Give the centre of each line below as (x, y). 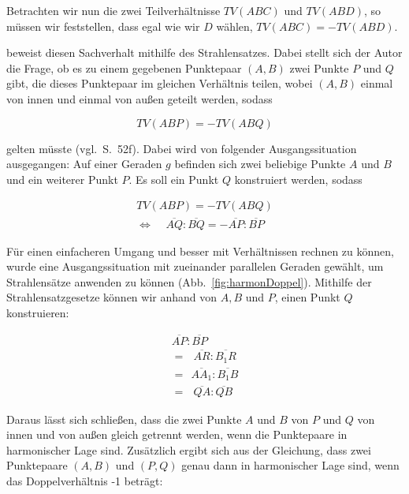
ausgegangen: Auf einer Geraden (84, 164)
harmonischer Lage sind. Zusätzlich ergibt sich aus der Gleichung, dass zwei (189, 449)
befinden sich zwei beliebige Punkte (260, 164)
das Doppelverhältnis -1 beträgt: (85, 480)
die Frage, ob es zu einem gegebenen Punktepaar (124, 67)
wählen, (234, 26)
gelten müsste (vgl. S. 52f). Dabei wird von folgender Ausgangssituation (182, 148)
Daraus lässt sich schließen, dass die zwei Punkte (124, 419)
